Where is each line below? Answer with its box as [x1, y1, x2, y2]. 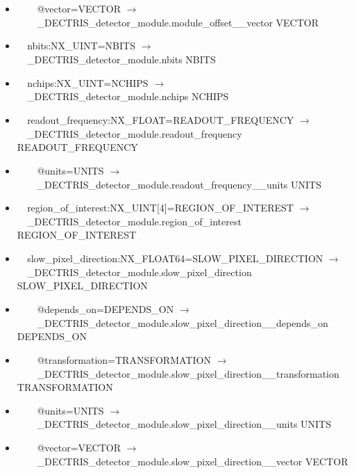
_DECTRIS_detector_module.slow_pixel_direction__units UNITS [37, 417, 332, 431]
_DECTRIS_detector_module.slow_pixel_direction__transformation [37, 366, 339, 380]
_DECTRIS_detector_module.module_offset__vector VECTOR [37, 15, 319, 29]
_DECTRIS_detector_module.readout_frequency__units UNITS [37, 177, 321, 191]
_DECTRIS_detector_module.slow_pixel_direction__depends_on [37, 315, 328, 330]
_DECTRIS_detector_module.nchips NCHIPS [27, 89, 229, 104]
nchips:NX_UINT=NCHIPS [27, 75, 149, 90]
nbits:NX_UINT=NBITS [27, 38, 135, 53]
